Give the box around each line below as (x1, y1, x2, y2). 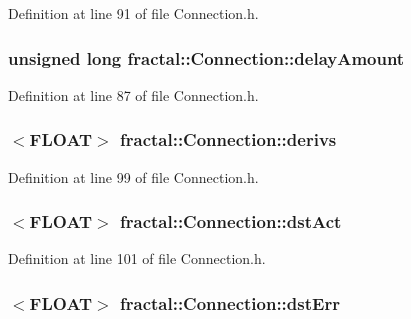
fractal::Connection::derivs (120, 127, 337, 152)
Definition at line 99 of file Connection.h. (8, 166, 259, 187)
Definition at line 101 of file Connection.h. (8, 248, 266, 269)
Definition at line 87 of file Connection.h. (8, 84, 259, 105)
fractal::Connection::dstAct (120, 209, 342, 234)
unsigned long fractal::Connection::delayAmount (8, 45, 405, 70)
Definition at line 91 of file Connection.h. (8, 3, 259, 23)
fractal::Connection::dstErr (120, 290, 340, 315)
